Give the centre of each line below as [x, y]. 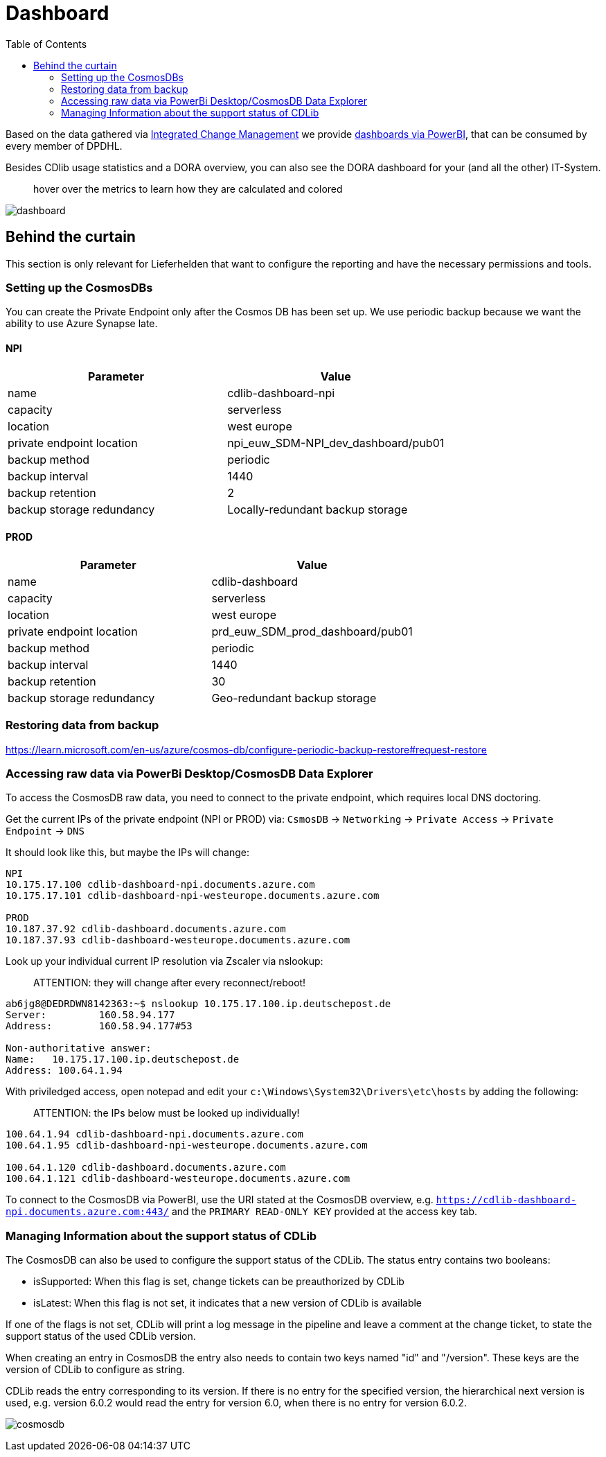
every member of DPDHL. [64, 146]
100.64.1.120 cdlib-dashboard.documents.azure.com [146, 1168]
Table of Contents [46, 44]
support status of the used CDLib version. [101, 1336]
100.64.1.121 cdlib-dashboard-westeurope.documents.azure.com [178, 1179]
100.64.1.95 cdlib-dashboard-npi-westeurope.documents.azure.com [187, 1145]
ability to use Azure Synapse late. [82, 324]
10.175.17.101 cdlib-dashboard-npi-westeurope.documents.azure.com [193, 896]
